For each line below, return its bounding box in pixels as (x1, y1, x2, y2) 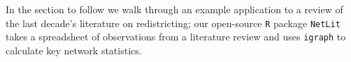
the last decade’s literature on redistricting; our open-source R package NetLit (6, 15, 341, 30)
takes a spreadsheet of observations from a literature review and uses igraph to (6, 29, 346, 44)
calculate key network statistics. (6, 42, 142, 57)
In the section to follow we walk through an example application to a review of (6, 2, 343, 16)
